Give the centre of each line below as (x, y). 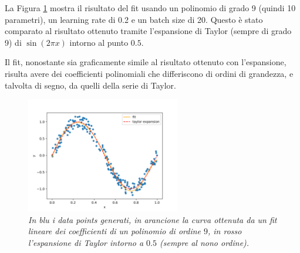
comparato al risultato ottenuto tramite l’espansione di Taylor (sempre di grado (148, 31)
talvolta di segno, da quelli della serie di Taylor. (90, 85)
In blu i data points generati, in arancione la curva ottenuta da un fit (153, 219)
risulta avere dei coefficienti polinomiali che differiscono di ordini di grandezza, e (149, 73)
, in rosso (225, 231)
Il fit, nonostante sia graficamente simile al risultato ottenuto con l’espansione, (146, 62)
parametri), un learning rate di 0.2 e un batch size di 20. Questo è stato (134, 19)
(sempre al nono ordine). (205, 242)
